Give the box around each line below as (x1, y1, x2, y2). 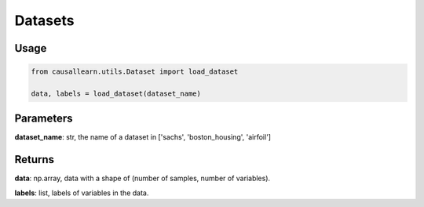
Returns (14, 153, 55, 166)
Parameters (14, 112, 73, 125)
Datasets (14, 12, 75, 29)
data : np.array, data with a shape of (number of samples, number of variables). (14, 173, 271, 183)
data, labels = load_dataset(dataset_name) (31, 89, 202, 98)
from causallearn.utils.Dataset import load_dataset (31, 67, 239, 76)
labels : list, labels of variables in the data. (14, 188, 149, 198)
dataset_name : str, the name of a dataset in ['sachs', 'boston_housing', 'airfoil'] (14, 133, 271, 142)
